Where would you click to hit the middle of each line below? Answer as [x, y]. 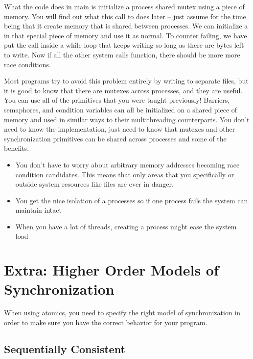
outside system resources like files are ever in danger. [94, 184]
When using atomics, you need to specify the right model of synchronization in [122, 313]
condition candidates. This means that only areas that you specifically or [125, 174]
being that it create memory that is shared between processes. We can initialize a [126, 26]
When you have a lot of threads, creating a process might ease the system [126, 226]
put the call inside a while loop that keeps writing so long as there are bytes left [124, 45]
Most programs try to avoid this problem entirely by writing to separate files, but [126, 81]
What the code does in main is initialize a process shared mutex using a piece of [124, 6]
